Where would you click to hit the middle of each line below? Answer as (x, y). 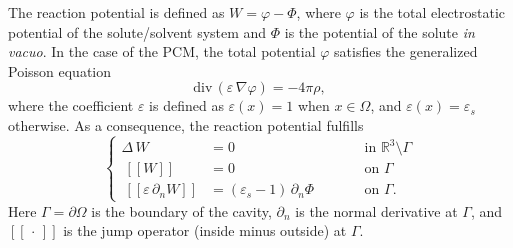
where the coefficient (71, 105)
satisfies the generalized (406, 51)
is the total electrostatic (432, 12)
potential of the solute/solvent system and (137, 31)
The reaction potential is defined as (116, 12)
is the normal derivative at (376, 210)
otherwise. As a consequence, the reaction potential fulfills (186, 124)
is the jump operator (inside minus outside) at (205, 230)
